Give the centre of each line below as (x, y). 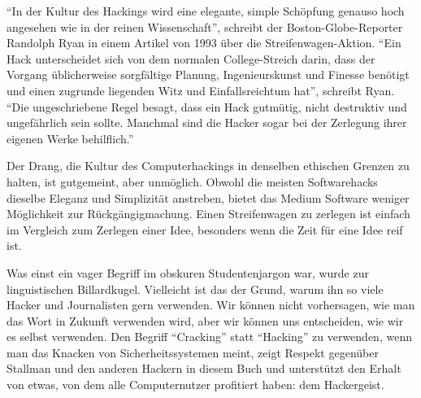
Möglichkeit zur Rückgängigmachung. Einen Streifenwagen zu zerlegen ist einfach (208, 214)
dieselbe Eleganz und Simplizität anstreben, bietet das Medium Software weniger (208, 197)
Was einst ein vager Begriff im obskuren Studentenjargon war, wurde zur (188, 272)
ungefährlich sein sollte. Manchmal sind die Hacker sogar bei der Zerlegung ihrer (207, 122)
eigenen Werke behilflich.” (70, 138)
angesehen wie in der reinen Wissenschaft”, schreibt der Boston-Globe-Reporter (205, 26)
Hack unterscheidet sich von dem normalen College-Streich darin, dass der (191, 58)
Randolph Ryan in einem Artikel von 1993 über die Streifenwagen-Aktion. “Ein (204, 43)
